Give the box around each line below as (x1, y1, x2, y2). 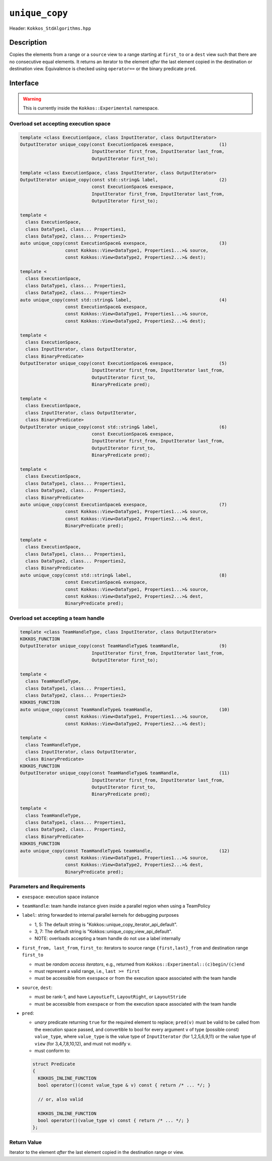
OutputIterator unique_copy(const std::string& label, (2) (20, 177, 228, 183)
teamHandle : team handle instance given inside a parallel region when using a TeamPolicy (22, 903, 211, 909)
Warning (23, 96, 41, 102)
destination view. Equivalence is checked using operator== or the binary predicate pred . (9, 66, 196, 72)
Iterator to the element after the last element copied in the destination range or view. (9, 1149, 184, 1155)
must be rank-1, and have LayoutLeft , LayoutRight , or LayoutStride (34, 994, 186, 1000)
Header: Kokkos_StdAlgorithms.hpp (9, 25, 91, 31)
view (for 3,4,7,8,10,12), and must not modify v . (34, 1040, 132, 1046)
